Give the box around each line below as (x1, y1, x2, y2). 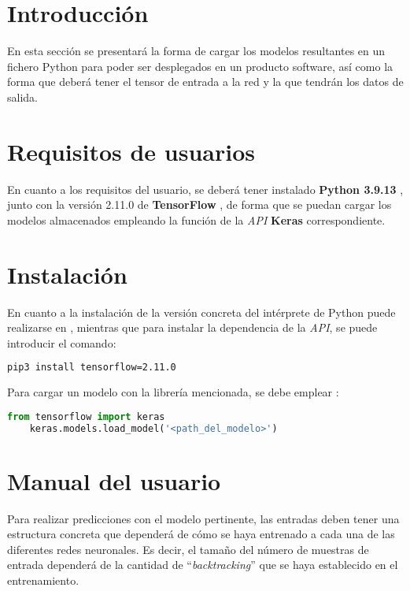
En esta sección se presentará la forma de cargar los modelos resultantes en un (7, 43, 386, 59)
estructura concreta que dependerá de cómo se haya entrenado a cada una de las (7, 526, 395, 542)
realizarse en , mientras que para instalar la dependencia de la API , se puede (7, 319, 378, 336)
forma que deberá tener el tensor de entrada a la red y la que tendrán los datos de (7, 73, 404, 90)
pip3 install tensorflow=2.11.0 (7, 362, 176, 374)
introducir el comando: (7, 334, 116, 351)
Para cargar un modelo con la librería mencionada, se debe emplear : (7, 384, 339, 400)
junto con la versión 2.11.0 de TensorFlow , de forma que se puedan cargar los (7, 196, 392, 213)
